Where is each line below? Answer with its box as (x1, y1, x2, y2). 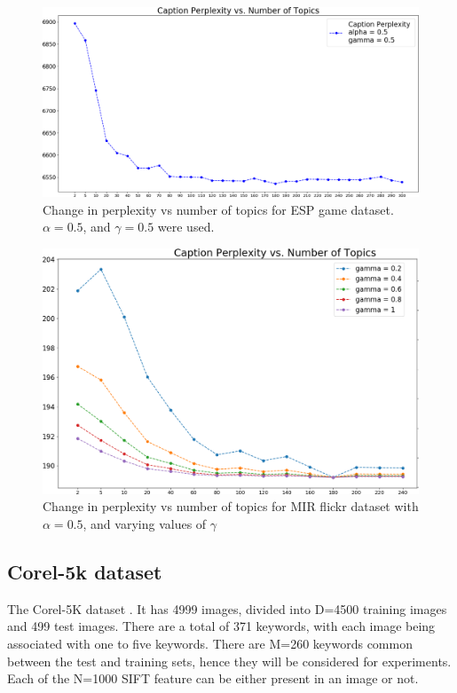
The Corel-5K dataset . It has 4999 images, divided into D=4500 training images (7, 599, 447, 618)
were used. (157, 217, 215, 236)
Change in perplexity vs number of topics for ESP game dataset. (43, 200, 394, 218)
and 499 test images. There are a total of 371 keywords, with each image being (7, 617, 436, 635)
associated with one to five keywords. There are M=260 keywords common (7, 634, 413, 653)
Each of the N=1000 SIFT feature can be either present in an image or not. (7, 669, 419, 688)
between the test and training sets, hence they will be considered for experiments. (7, 651, 452, 670)
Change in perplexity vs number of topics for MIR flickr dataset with (43, 497, 419, 516)
